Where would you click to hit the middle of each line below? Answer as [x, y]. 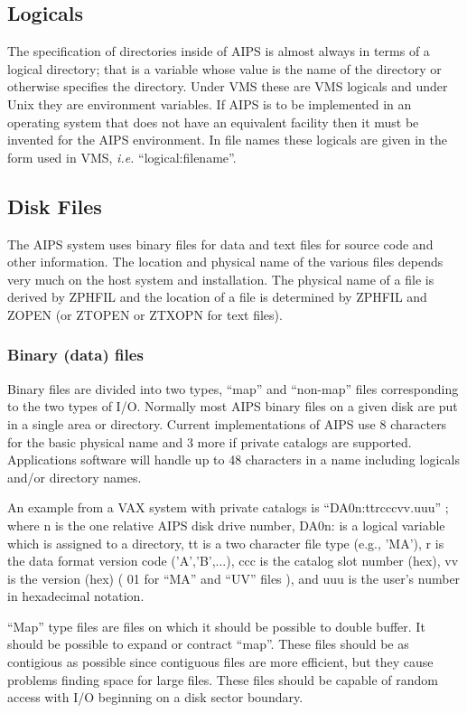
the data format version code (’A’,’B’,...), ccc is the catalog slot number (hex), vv [233, 561]
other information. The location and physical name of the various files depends [225, 262]
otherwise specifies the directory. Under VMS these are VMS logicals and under [228, 86]
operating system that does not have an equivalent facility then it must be [213, 122]
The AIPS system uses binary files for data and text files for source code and [220, 244]
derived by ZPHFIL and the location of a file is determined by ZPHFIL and [217, 297]
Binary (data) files [75, 355]
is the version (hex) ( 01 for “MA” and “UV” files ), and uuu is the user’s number [234, 578]
